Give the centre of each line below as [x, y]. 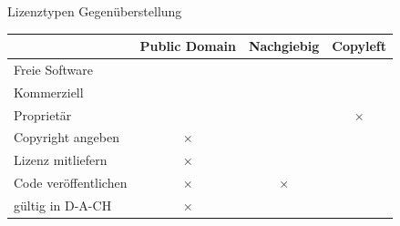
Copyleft [359, 46]
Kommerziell [49, 92]
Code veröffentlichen [71, 183]
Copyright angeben [67, 137]
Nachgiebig [284, 46]
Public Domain [188, 46]
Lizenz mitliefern [61, 160]
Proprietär [43, 114]
